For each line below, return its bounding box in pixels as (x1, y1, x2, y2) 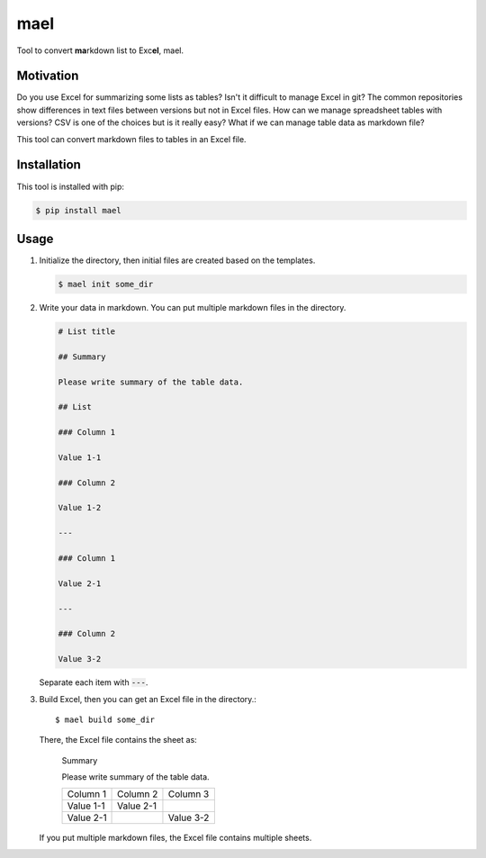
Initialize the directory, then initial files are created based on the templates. (39, 255, 316, 266)
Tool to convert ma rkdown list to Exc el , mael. (16, 45, 184, 56)
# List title (58, 326, 116, 337)
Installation (16, 158, 81, 173)
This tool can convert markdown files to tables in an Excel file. (16, 133, 247, 144)
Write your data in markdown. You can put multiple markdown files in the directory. (39, 302, 346, 312)
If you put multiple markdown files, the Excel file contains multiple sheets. (39, 833, 312, 844)
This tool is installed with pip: (16, 181, 125, 192)
